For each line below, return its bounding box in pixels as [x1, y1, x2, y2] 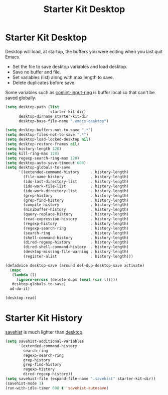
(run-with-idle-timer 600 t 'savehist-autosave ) [5, 385, 109, 390]
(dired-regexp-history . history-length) [23, 240, 129, 245]
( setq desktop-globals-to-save [5, 165, 71, 170]
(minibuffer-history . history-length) [23, 207, 129, 212]
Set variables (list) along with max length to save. [12, 74, 114, 80]
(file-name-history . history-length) [23, 175, 129, 180]
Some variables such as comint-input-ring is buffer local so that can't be [5, 89, 155, 95]
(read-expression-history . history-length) [23, 216, 129, 222]
